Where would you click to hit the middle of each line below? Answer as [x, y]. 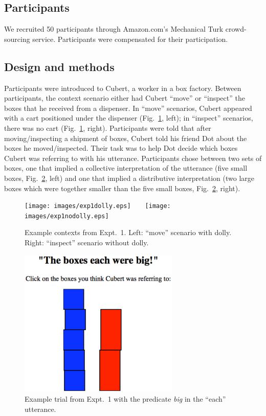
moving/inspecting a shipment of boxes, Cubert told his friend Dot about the [126, 138]
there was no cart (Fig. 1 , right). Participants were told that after [108, 128]
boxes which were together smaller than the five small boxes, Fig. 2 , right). [122, 188]
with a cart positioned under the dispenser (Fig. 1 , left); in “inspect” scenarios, [129, 118]
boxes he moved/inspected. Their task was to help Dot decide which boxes [121, 148]
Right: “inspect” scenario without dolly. [87, 242]
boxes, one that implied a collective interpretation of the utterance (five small [126, 168]
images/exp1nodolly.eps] [67, 216]
